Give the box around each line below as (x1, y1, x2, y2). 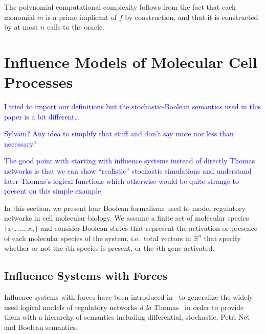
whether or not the (4, 243, 63, 253)
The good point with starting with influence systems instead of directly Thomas (4, 155, 255, 166)
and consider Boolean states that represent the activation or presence (40, 223, 258, 233)
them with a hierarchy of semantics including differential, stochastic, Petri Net (4, 312, 250, 322)
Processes (4, 71, 73, 92)
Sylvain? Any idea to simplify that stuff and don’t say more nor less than (4, 128, 234, 139)
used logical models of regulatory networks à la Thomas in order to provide (4, 301, 244, 312)
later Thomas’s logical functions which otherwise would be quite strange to (4, 175, 239, 186)
